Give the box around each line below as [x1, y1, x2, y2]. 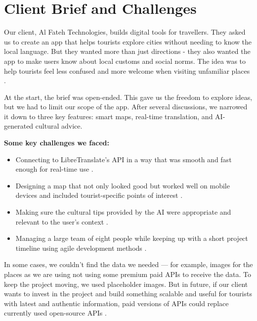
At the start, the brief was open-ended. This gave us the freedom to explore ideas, [4, 92, 253, 102]
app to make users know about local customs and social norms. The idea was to [4, 55, 246, 66]
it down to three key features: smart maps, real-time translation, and [4, 111, 213, 121]
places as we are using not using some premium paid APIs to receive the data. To [4, 269, 252, 279]
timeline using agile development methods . [15, 242, 147, 253]
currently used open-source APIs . [4, 308, 107, 318]
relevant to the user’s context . [15, 216, 108, 227]
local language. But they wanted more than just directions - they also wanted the [4, 46, 251, 56]
